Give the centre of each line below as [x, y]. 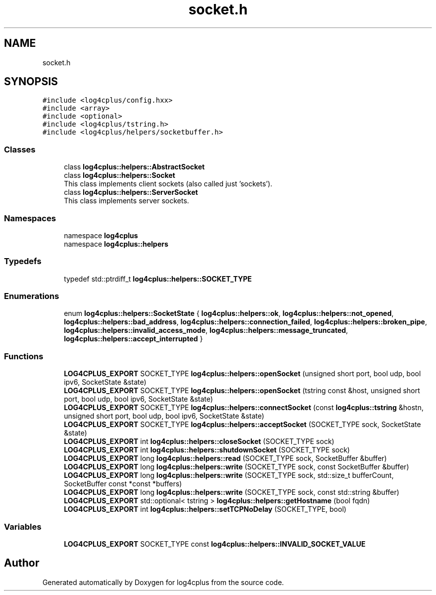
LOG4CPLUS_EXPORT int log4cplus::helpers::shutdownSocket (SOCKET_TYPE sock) [207, 450]
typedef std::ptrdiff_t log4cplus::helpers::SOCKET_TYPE [158, 279]
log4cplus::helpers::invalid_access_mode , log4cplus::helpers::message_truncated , [206, 330]
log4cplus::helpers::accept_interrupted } [133, 339]
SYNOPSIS [31, 82]
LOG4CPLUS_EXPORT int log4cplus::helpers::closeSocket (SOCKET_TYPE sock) [199, 442]
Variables [23, 526]
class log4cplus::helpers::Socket [119, 175]
